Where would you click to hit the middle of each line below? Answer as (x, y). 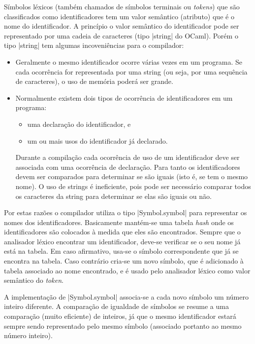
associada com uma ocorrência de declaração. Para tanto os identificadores (128, 167)
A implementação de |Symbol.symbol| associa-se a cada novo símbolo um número (126, 296)
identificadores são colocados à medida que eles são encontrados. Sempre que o (122, 232)
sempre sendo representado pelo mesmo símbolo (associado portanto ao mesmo (123, 325)
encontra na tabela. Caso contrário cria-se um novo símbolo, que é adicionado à (124, 261)
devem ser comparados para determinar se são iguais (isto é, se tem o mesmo (132, 176)
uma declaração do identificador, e (79, 124)
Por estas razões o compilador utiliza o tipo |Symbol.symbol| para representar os (126, 212)
